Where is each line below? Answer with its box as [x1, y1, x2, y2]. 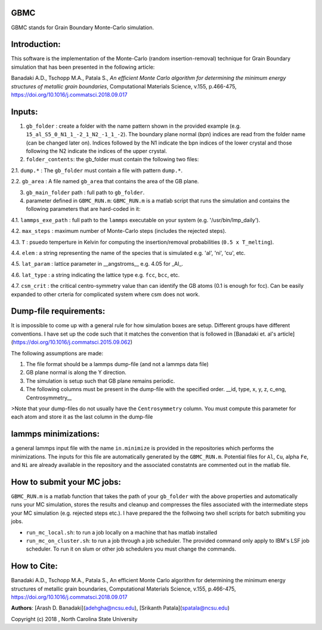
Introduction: [11, 39, 61, 50]
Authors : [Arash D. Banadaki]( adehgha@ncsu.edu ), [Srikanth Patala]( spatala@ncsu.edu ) [11, 604, 230, 611]
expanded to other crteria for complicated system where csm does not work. [11, 290, 200, 298]
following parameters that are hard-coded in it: [26, 205, 141, 213]
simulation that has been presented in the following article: [11, 63, 155, 70]
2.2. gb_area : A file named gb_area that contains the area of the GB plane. [11, 178, 199, 185]
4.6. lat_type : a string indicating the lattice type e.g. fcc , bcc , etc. [11, 271, 180, 278]
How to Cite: [11, 561, 58, 571]
